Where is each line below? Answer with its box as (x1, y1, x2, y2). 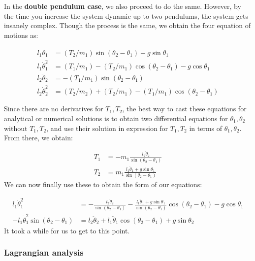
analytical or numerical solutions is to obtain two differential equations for (4, 113, 228, 123)
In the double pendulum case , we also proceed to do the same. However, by (4, 1, 241, 11)
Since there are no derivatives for (4, 103, 103, 114)
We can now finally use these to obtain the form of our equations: (4, 179, 202, 190)
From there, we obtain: (4, 132, 73, 143)
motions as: (4, 30, 38, 40)
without (4, 123, 28, 133)
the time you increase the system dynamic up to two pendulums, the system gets (4, 10, 248, 21)
